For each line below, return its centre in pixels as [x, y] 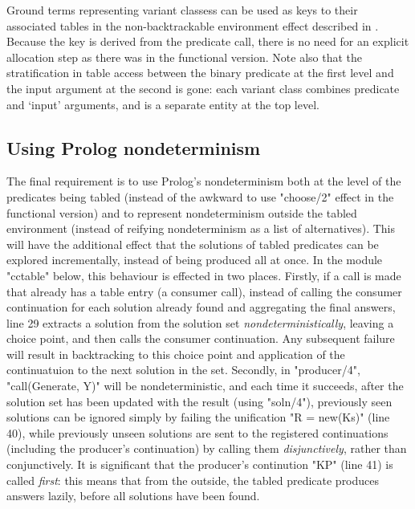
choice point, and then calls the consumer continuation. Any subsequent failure [201, 338]
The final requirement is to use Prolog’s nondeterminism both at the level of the [204, 181]
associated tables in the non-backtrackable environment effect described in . [193, 25]
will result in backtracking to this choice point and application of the [176, 354]
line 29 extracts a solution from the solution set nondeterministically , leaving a [200, 322]
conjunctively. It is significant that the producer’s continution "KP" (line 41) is [200, 464]
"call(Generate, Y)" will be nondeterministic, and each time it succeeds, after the [205, 386]
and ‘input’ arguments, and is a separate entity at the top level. [163, 104]
